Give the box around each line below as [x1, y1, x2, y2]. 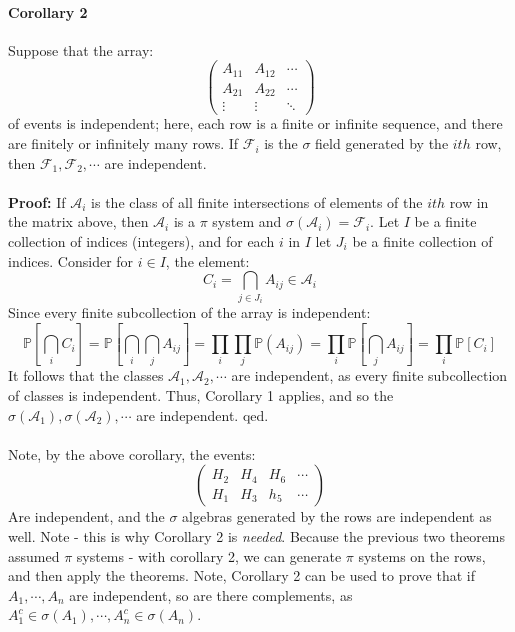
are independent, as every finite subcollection [231, 365, 508, 386]
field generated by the [315, 133, 449, 154]
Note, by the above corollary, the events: [8, 443, 256, 464]
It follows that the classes [8, 365, 164, 386]
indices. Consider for [8, 250, 134, 271]
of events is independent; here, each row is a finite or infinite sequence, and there [8, 113, 503, 134]
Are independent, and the [8, 506, 165, 527]
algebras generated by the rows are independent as [182, 506, 492, 527]
